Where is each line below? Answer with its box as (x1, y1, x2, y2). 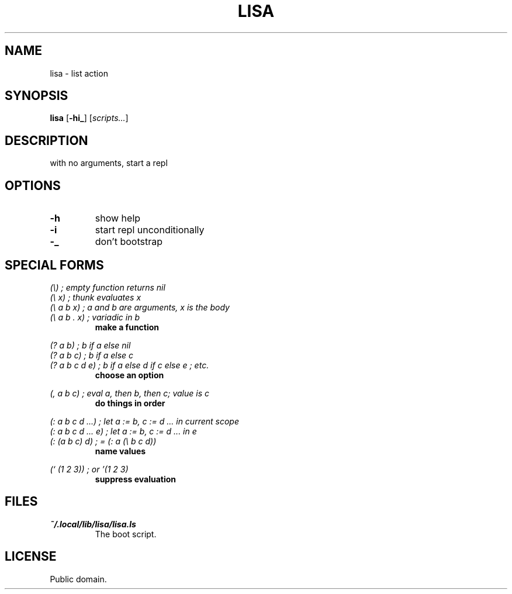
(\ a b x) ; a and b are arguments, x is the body (50, 302, 230, 312)
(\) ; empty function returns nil (50, 282, 165, 292)
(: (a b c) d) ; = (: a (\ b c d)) (50, 436, 157, 446)
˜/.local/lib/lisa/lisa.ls (50, 519, 136, 529)
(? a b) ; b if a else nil (50, 340, 131, 350)
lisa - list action (50, 68, 108, 78)
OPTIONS (5, 178, 61, 193)
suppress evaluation (95, 474, 177, 484)
